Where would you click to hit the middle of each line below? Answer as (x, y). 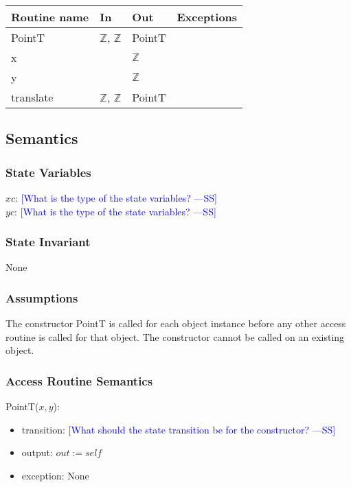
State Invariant (48, 242)
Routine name (50, 17)
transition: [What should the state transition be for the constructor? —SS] (179, 429)
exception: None (55, 475)
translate (32, 97)
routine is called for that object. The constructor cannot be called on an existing (175, 336)
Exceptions (207, 17)
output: (37, 452)
